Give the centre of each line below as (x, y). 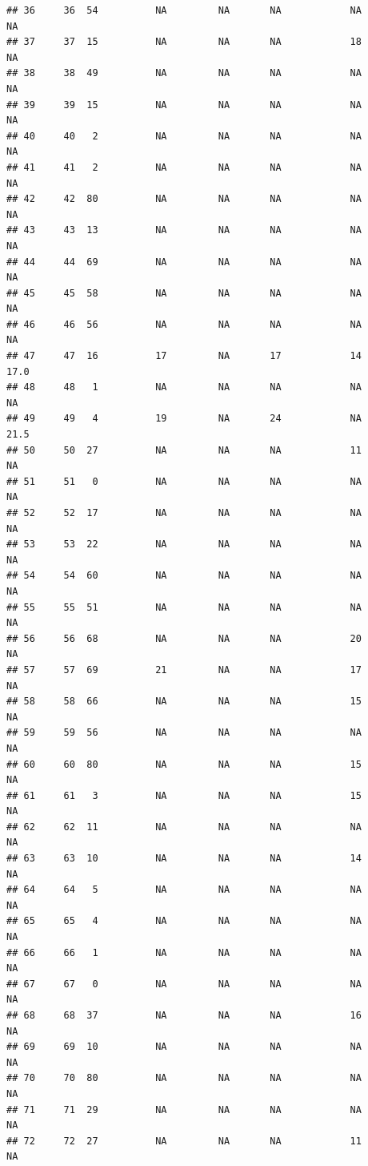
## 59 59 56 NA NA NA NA (184, 733)
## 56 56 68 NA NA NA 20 (184, 638)
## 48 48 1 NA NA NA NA (184, 387)
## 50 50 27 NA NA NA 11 (184, 450)
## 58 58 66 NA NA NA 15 (184, 702)
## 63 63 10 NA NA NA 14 (184, 859)
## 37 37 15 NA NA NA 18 (184, 42)
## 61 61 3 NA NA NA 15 (184, 795)
